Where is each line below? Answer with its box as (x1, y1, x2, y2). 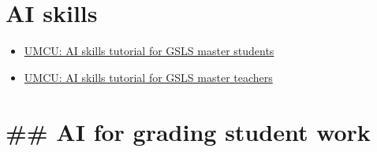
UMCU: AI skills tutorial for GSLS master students (24, 43, 274, 59)
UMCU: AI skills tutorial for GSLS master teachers (24, 69, 273, 85)
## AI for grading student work (6, 115, 371, 147)
